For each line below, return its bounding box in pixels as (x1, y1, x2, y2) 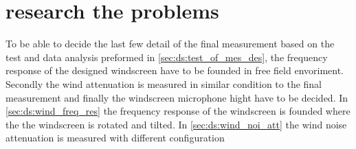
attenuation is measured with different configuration (5, 130, 225, 145)
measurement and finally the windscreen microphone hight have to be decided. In (5, 90, 348, 104)
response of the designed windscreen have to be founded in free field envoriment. (5, 63, 344, 78)
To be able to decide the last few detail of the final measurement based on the (5, 36, 335, 51)
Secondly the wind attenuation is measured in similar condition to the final (5, 76, 322, 91)
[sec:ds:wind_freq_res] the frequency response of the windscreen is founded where (5, 104, 351, 118)
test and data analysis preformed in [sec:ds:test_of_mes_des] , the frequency (5, 49, 328, 64)
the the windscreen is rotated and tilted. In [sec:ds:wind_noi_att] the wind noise (5, 117, 347, 131)
